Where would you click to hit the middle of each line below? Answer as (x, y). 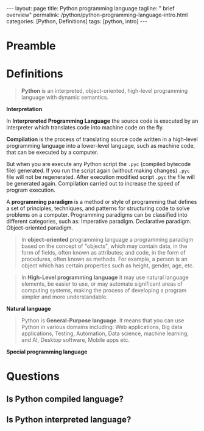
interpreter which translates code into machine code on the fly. (85, 128)
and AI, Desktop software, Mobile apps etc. (75, 340)
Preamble (31, 46)
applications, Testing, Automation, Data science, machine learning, (105, 333)
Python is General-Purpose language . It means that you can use (103, 321)
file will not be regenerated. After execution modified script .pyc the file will (100, 177)
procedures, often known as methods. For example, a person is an (104, 259)
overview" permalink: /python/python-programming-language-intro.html (97, 15)
